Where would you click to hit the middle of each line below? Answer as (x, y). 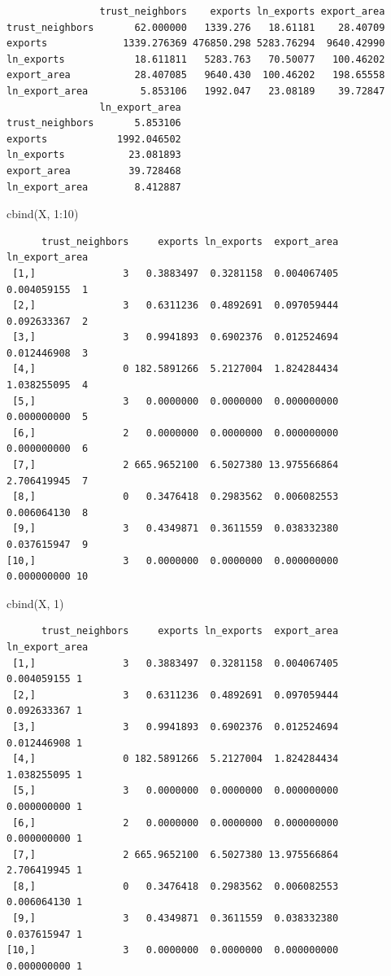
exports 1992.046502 (94, 139)
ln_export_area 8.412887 (94, 187)
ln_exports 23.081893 (94, 155)
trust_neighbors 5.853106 (94, 123)
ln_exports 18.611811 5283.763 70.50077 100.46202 (196, 59)
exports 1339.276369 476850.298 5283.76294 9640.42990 (196, 44)
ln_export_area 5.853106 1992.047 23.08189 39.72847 (196, 91)
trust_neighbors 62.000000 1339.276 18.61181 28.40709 (196, 27)
